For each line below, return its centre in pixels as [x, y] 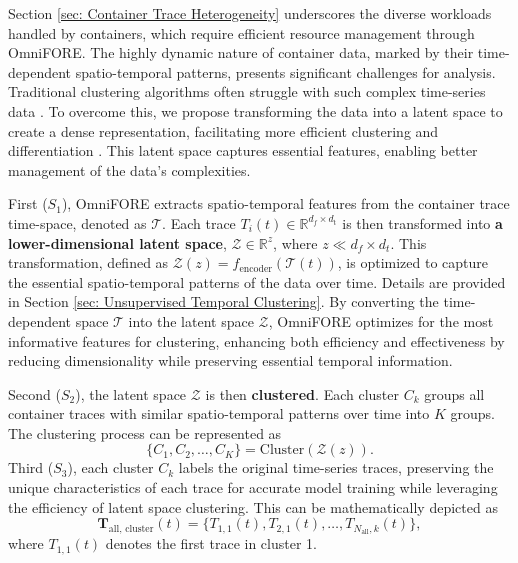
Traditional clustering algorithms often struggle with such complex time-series [247, 91]
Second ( [34, 393]
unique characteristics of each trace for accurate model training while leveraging [253, 487]
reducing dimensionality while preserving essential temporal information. [230, 360]
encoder [256, 268]
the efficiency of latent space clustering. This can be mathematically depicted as [253, 506]
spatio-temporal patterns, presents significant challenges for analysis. [285, 71]
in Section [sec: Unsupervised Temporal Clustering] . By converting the [223, 301]
